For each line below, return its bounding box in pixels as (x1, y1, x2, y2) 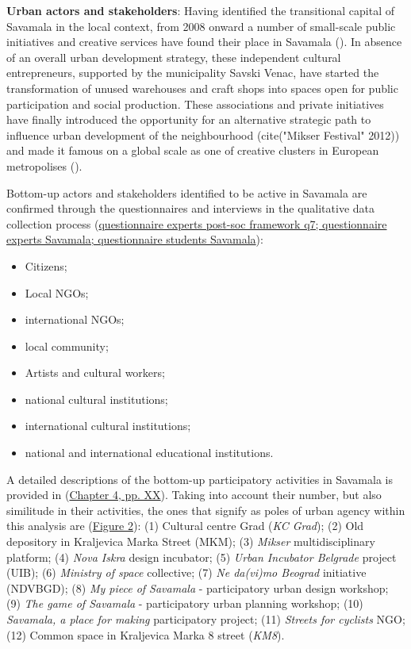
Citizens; (25, 257, 67, 274)
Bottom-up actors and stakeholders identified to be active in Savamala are (6, 184, 367, 201)
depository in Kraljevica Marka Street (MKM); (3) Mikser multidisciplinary (6, 533, 375, 550)
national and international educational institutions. (25, 444, 274, 461)
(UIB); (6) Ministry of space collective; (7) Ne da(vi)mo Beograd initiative (6, 564, 367, 581)
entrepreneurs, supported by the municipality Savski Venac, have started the (6, 64, 379, 81)
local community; (25, 337, 109, 354)
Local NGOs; (25, 284, 89, 301)
